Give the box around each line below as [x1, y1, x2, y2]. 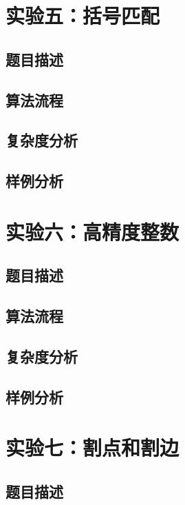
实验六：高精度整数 [6, 217, 179, 245]
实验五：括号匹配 [6, 1, 160, 30]
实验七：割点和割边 [6, 433, 179, 462]
